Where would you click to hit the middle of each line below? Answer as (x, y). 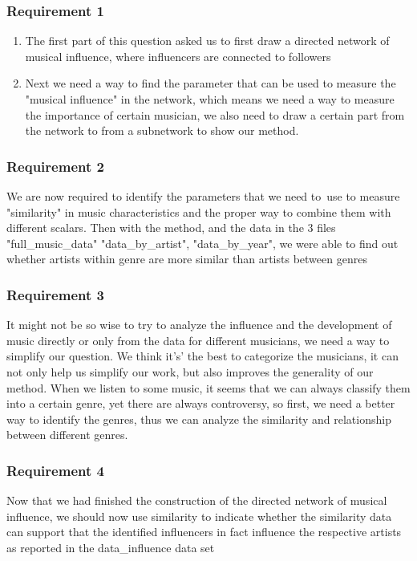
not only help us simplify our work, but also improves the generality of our (190, 371)
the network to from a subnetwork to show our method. (162, 130)
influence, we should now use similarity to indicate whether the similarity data (199, 516)
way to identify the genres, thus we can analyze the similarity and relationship (199, 419)
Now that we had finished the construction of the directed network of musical (197, 500)
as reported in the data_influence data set (111, 547)
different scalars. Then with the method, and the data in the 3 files (171, 228)
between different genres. (67, 435)
